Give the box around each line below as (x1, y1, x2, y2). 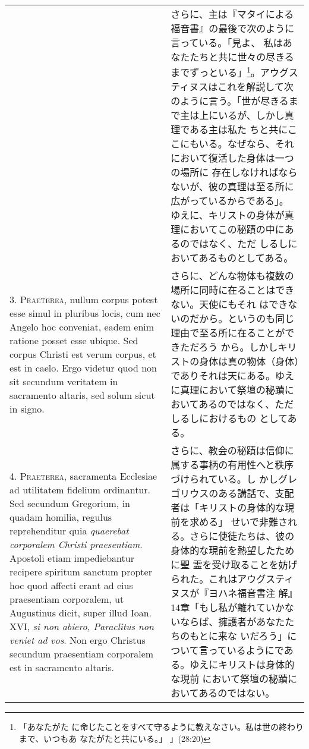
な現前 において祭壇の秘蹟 (171, 672, 288, 686)
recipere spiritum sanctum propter (10, 564, 152, 578)
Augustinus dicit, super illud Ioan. (10, 605, 152, 619)
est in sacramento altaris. (10, 660, 114, 674)
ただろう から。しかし (180, 340, 278, 354)
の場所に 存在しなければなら (171, 165, 298, 180)
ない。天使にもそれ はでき (171, 297, 288, 311)
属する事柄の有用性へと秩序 (171, 458, 294, 472)
